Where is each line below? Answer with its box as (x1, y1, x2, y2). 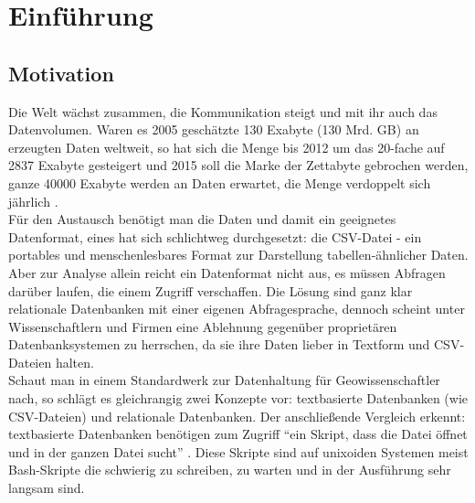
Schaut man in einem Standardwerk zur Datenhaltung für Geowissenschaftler (8, 370, 440, 390)
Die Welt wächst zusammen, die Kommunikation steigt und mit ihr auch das (8, 102, 438, 121)
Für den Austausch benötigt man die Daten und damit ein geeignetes (8, 209, 396, 229)
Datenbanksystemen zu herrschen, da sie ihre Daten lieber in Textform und (8, 335, 430, 354)
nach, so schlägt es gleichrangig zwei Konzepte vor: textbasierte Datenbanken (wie (8, 389, 469, 408)
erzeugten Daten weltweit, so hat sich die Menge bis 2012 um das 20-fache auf (8, 137, 445, 156)
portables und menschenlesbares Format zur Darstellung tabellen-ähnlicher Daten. (8, 245, 469, 264)
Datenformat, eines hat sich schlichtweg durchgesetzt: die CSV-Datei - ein (8, 227, 422, 246)
